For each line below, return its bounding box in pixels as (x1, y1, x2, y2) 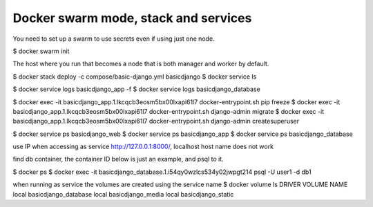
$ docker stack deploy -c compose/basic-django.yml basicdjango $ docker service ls (12, 72, 257, 81)
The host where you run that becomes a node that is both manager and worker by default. (12, 59, 269, 68)
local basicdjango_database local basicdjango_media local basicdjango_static (12, 190, 234, 198)
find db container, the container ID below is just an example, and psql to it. (12, 155, 224, 164)
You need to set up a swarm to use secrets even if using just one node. (12, 34, 216, 43)
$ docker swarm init (12, 47, 70, 55)
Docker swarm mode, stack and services (12, 10, 252, 26)
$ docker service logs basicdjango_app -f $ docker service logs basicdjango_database (12, 85, 260, 93)
